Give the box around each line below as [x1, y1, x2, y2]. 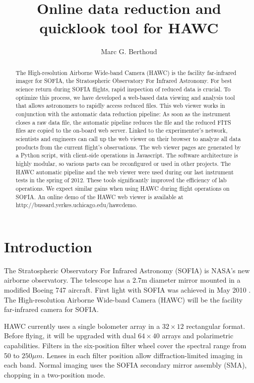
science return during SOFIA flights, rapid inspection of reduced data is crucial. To [15, 85, 231, 93]
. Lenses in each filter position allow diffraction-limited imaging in [42, 350, 243, 360]
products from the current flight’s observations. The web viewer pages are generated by [15, 143, 241, 151]
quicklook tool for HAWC [39, 17, 219, 38]
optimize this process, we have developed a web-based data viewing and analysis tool [15, 93, 235, 101]
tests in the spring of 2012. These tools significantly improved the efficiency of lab [15, 176, 227, 184]
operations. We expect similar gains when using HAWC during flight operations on [15, 184, 230, 192]
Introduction [4, 236, 92, 256]
